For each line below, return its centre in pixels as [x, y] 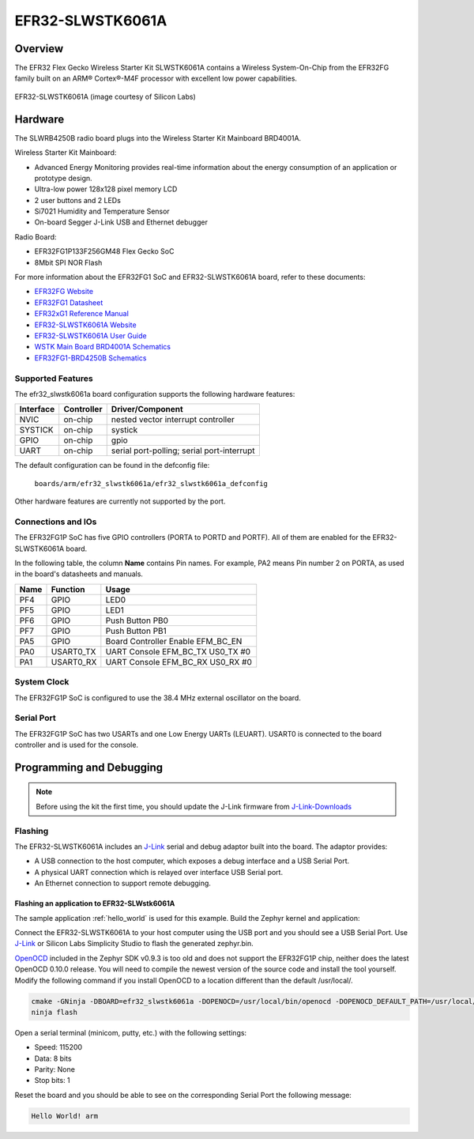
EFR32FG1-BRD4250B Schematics [90, 358]
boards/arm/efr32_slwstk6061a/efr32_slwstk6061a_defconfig [151, 483]
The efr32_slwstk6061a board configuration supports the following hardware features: [155, 394]
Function [68, 589]
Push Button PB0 [137, 620]
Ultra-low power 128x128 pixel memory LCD [106, 189]
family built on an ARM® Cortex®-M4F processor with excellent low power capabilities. [156, 78]
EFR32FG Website [64, 292]
